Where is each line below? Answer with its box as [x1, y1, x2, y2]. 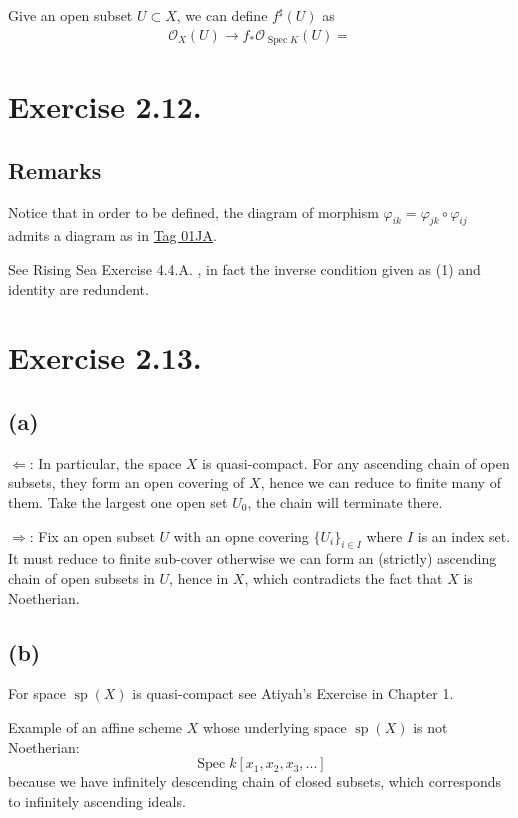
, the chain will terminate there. [247, 492, 443, 512]
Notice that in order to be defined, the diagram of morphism [8, 201, 379, 222]
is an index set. [417, 525, 511, 546]
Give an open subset [8, 5, 133, 25]
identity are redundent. [8, 278, 149, 299]
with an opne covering [173, 525, 309, 546]
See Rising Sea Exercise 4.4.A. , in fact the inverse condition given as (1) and [8, 259, 481, 280]
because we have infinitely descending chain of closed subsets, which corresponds [8, 771, 501, 792]
